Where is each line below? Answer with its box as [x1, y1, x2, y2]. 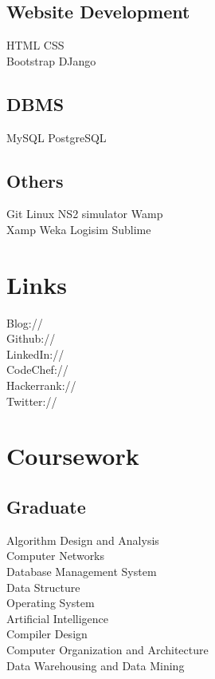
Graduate [6, 494, 86, 519]
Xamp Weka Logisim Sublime [6, 220, 151, 237]
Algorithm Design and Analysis [6, 531, 159, 548]
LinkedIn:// [6, 345, 64, 362]
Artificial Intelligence [6, 610, 108, 626]
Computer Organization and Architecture [6, 641, 209, 657]
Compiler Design [6, 625, 88, 642]
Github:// [6, 330, 56, 347]
